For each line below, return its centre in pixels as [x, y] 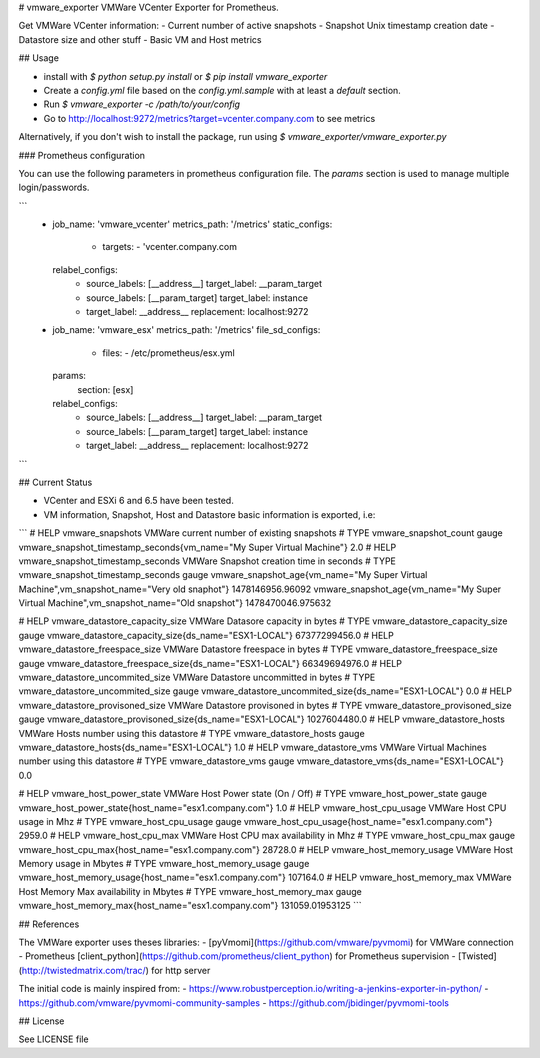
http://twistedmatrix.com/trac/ [84, 970]
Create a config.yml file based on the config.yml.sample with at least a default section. [222, 90]
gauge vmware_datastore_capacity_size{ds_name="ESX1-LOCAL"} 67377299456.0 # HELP [206, 635]
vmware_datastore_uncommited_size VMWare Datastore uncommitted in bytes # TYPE [197, 677]
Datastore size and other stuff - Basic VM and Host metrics [140, 39]
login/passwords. [54, 187]
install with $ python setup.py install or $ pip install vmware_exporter [185, 76]
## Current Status [55, 482]
